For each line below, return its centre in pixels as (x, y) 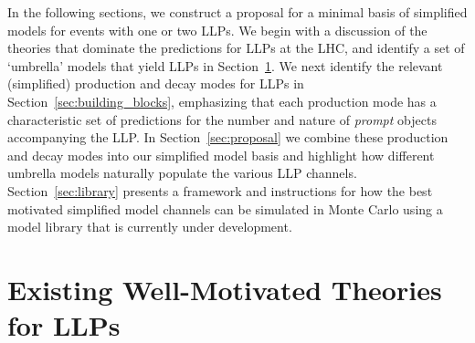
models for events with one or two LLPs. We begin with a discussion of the (217, 30)
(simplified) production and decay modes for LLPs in (156, 83)
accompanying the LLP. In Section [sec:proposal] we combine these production (228, 137)
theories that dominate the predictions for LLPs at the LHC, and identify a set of (236, 48)
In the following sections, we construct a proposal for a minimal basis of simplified (237, 12)
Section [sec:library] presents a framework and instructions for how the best (220, 190)
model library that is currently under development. (150, 227)
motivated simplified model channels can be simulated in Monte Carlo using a (225, 208)
